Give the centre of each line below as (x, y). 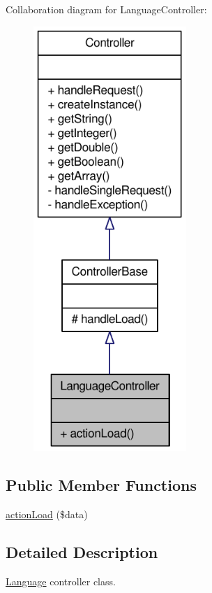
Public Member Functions (101, 485)
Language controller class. (61, 581)
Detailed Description (82, 552)
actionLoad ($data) (47, 514)
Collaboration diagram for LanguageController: (106, 9)
